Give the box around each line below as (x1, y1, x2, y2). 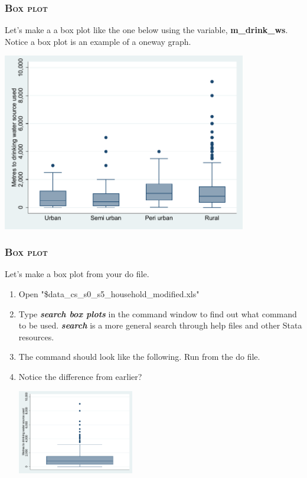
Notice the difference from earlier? (18, 370, 142, 382)
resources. (18, 330, 54, 343)
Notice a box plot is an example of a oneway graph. (5, 35, 191, 47)
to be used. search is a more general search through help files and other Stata (18, 319, 302, 331)
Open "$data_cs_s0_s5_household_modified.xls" (18, 288, 200, 300)
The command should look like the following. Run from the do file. (18, 350, 260, 363)
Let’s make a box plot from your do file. (5, 268, 149, 280)
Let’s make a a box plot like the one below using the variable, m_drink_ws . (5, 24, 288, 36)
